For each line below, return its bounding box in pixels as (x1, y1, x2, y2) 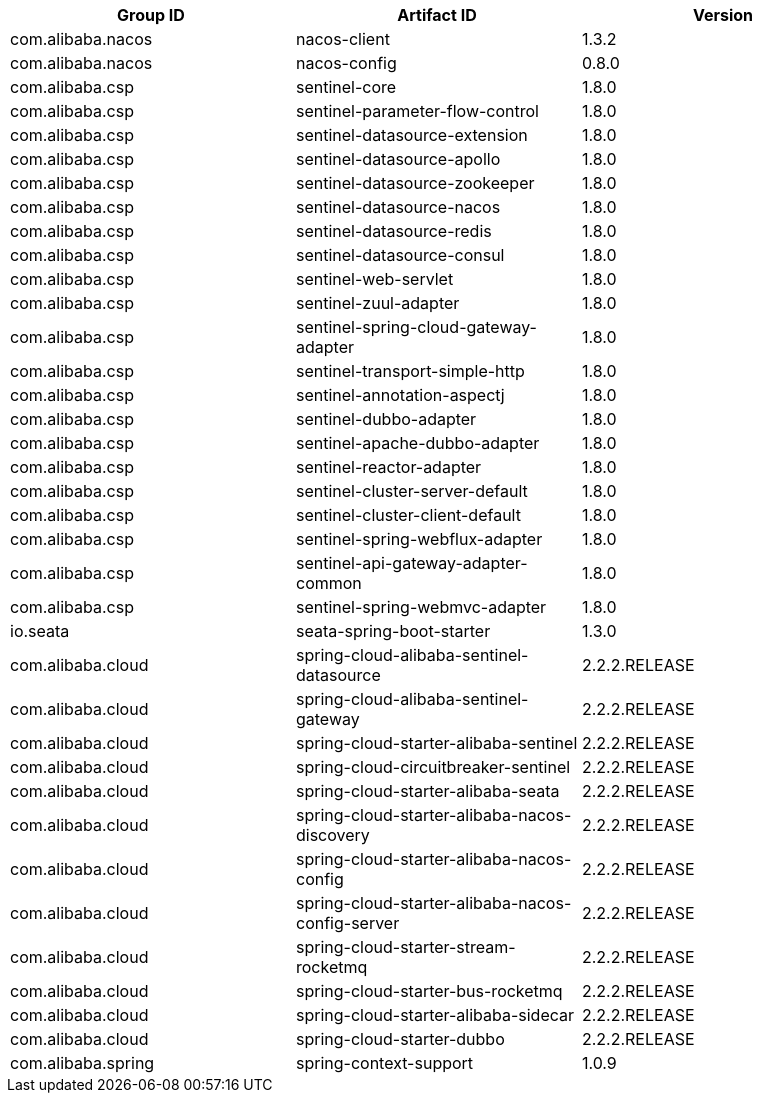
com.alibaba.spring (10, 1053, 155, 1073)
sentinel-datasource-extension (295, 125, 528, 145)
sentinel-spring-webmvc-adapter (295, 597, 547, 617)
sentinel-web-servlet (295, 269, 454, 289)
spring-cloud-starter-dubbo (295, 1029, 505, 1049)
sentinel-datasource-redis (295, 221, 492, 241)
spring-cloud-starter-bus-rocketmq (295, 981, 563, 1001)
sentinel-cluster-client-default (295, 505, 521, 525)
